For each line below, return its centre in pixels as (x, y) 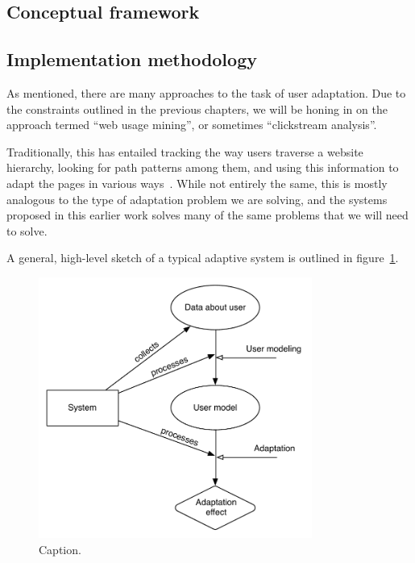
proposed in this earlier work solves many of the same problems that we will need (207, 215)
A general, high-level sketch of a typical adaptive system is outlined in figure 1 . (203, 258)
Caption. (60, 549)
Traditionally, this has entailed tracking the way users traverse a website (185, 151)
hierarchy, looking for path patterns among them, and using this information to (203, 167)
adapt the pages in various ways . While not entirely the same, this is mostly (197, 183)
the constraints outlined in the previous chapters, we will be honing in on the (197, 108)
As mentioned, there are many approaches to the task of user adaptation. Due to (206, 92)
